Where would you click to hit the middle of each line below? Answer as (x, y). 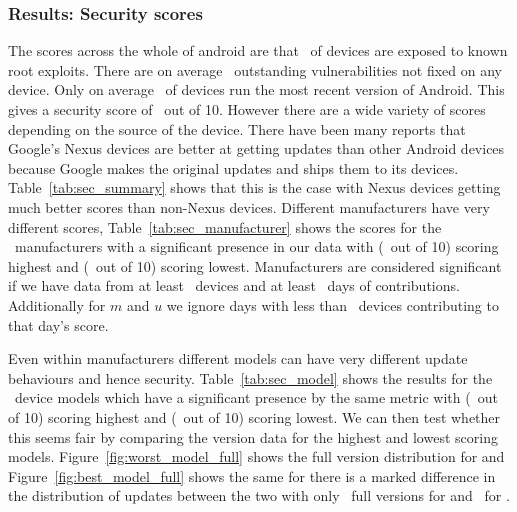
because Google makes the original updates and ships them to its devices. (233, 167)
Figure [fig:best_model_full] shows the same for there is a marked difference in (252, 475)
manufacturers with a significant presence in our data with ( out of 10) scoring (256, 246)
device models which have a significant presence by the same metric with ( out (256, 397)
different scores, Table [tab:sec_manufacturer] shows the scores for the (225, 226)
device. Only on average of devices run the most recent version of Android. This (256, 89)
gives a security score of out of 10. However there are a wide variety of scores (247, 109)
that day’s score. (58, 324)
